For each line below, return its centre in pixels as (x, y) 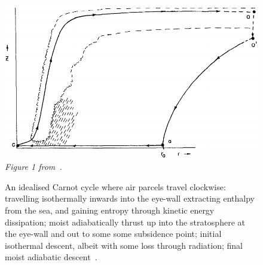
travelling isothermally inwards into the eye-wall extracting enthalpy (130, 198)
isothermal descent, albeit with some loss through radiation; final (124, 245)
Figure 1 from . (33, 167)
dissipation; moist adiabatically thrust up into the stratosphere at (125, 222)
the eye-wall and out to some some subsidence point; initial (113, 234)
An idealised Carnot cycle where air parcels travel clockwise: (115, 186)
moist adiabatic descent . (51, 257)
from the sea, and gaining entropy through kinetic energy (110, 210)
